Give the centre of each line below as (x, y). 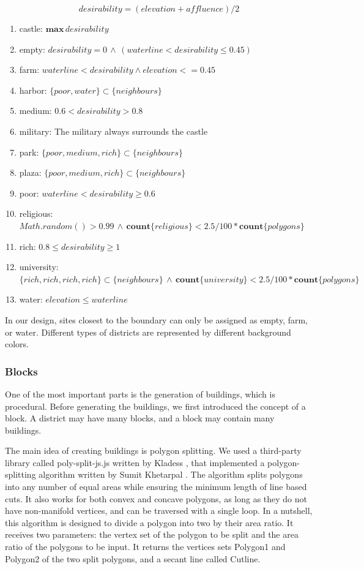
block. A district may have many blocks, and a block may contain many (140, 418)
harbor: (33, 90)
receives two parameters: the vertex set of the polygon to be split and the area (152, 534)
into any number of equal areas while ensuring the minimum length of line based (156, 487)
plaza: (30, 172)
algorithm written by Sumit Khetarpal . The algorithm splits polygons (171, 474)
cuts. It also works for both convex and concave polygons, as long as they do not (156, 498)
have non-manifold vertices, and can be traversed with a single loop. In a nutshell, (159, 511)
